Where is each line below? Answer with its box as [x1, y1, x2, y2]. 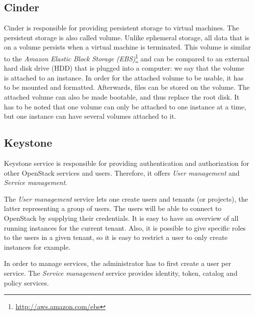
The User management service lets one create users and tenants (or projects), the [4, 193, 248, 204]
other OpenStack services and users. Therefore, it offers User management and [4, 167, 240, 178]
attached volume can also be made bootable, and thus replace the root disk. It [4, 92, 240, 102]
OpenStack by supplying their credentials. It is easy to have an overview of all [4, 212, 239, 223]
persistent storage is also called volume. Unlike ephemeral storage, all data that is [4, 32, 250, 42]
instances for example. [4, 241, 71, 252]
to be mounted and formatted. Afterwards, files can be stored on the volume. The [4, 82, 250, 92]
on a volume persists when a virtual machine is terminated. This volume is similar [4, 42, 251, 52]
